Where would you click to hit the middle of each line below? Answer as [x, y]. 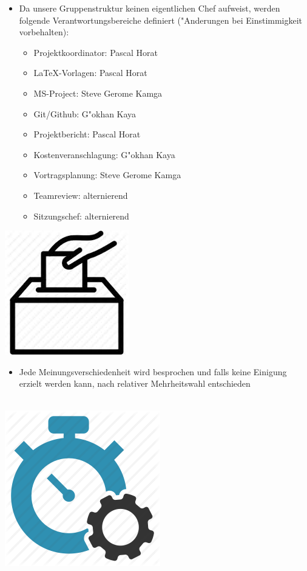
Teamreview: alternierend [81, 195]
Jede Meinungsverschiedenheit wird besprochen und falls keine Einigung [153, 371]
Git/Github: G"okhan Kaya [85, 113]
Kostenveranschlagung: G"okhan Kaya [104, 154]
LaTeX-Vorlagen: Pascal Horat [90, 73]
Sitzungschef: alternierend [81, 216]
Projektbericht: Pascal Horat [87, 134]
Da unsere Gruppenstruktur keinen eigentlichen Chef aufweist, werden [150, 8]
